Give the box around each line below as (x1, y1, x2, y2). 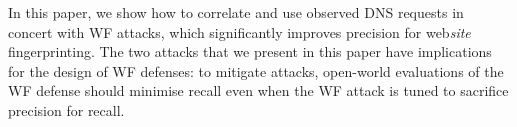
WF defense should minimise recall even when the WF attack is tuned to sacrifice (8, 80, 509, 101)
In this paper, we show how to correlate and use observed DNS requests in (8, 2, 464, 22)
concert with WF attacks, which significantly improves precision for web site (8, 21, 471, 42)
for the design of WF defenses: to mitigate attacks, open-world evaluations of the (8, 60, 504, 81)
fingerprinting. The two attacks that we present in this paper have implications (8, 41, 492, 62)
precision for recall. (8, 99, 125, 120)
